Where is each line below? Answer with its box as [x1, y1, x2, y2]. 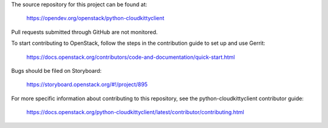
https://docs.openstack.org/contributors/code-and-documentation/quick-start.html [26, 53, 235, 61]
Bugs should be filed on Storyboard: [11, 67, 102, 74]
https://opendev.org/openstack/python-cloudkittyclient [26, 15, 165, 22]
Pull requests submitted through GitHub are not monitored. [11, 28, 158, 36]
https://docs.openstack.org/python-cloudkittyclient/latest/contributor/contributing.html [26, 109, 244, 116]
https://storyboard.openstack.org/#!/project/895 [26, 81, 148, 88]
